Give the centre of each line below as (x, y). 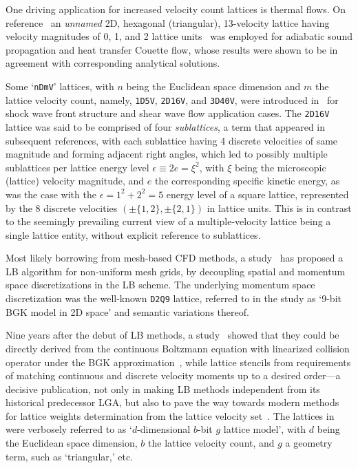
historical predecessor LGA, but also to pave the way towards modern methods (172, 402)
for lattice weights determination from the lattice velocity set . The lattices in (170, 415)
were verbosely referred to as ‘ (69, 429)
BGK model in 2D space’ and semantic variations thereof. (127, 311)
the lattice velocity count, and (211, 443)
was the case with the (51, 194)
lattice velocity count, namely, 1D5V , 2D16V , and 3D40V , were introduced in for (172, 99)
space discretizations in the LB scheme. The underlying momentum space (160, 285)
